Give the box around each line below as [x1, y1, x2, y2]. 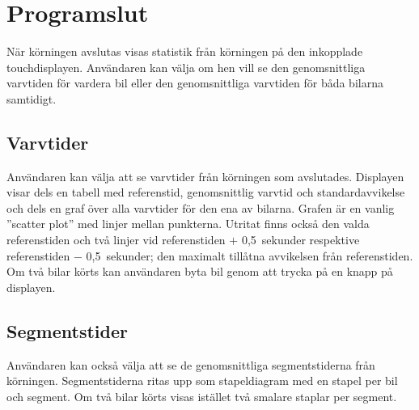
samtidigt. [6, 90, 57, 107]
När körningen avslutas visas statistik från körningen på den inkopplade [6, 43, 363, 60]
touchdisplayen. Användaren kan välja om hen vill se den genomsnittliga [6, 58, 366, 75]
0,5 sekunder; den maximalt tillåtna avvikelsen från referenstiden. [86, 247, 413, 264]
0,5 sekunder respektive [241, 231, 360, 248]
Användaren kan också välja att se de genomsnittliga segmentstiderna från [6, 356, 375, 373]
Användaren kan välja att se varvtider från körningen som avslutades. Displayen [6, 167, 404, 184]
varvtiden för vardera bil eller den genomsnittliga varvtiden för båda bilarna [6, 74, 383, 91]
